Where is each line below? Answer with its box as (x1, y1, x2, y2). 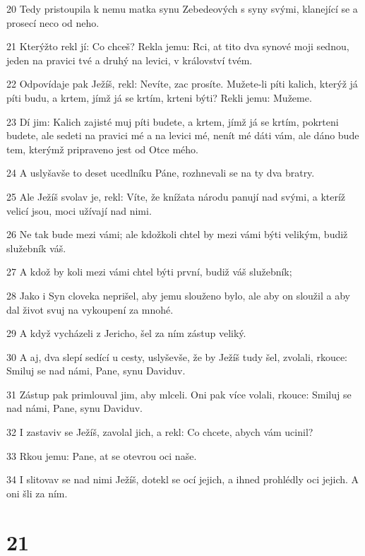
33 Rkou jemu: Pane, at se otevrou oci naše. (6, 448, 197, 463)
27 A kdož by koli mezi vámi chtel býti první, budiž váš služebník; (6, 264, 292, 279)
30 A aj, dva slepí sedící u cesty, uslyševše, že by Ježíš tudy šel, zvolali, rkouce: (6, 349, 347, 364)
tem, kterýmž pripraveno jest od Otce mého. (6, 141, 199, 156)
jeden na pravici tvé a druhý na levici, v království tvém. (6, 52, 253, 67)
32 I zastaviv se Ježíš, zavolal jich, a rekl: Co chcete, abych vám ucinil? (6, 425, 313, 439)
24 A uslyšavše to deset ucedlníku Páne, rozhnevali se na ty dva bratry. (6, 165, 315, 180)
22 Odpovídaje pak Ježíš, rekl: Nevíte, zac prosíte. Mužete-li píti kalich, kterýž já (6, 76, 358, 91)
